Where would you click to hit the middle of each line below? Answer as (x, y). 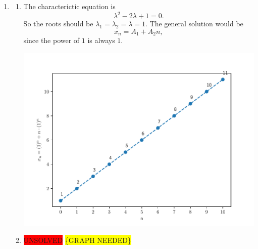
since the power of (51, 40)
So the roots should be (58, 24)
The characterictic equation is (69, 6)
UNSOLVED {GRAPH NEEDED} (77, 240)
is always (101, 40)
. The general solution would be (194, 24)
